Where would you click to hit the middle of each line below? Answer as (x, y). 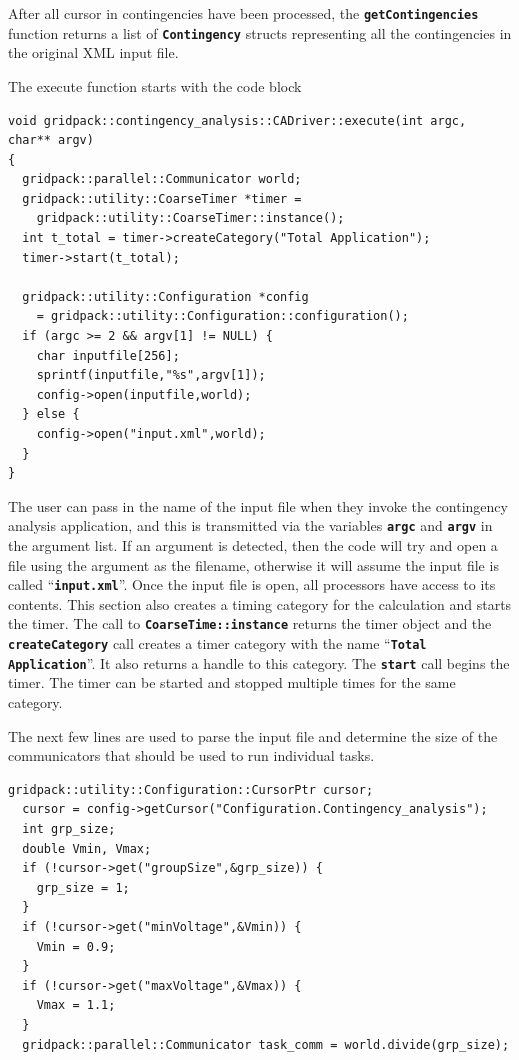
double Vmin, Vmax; (87, 848)
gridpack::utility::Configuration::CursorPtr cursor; (191, 789)
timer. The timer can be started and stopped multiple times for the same (232, 682)
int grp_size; (69, 829)
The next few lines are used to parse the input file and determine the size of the (253, 735)
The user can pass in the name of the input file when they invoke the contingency (258, 505)
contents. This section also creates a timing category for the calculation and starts (260, 603)
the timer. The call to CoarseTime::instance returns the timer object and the (250, 623)
